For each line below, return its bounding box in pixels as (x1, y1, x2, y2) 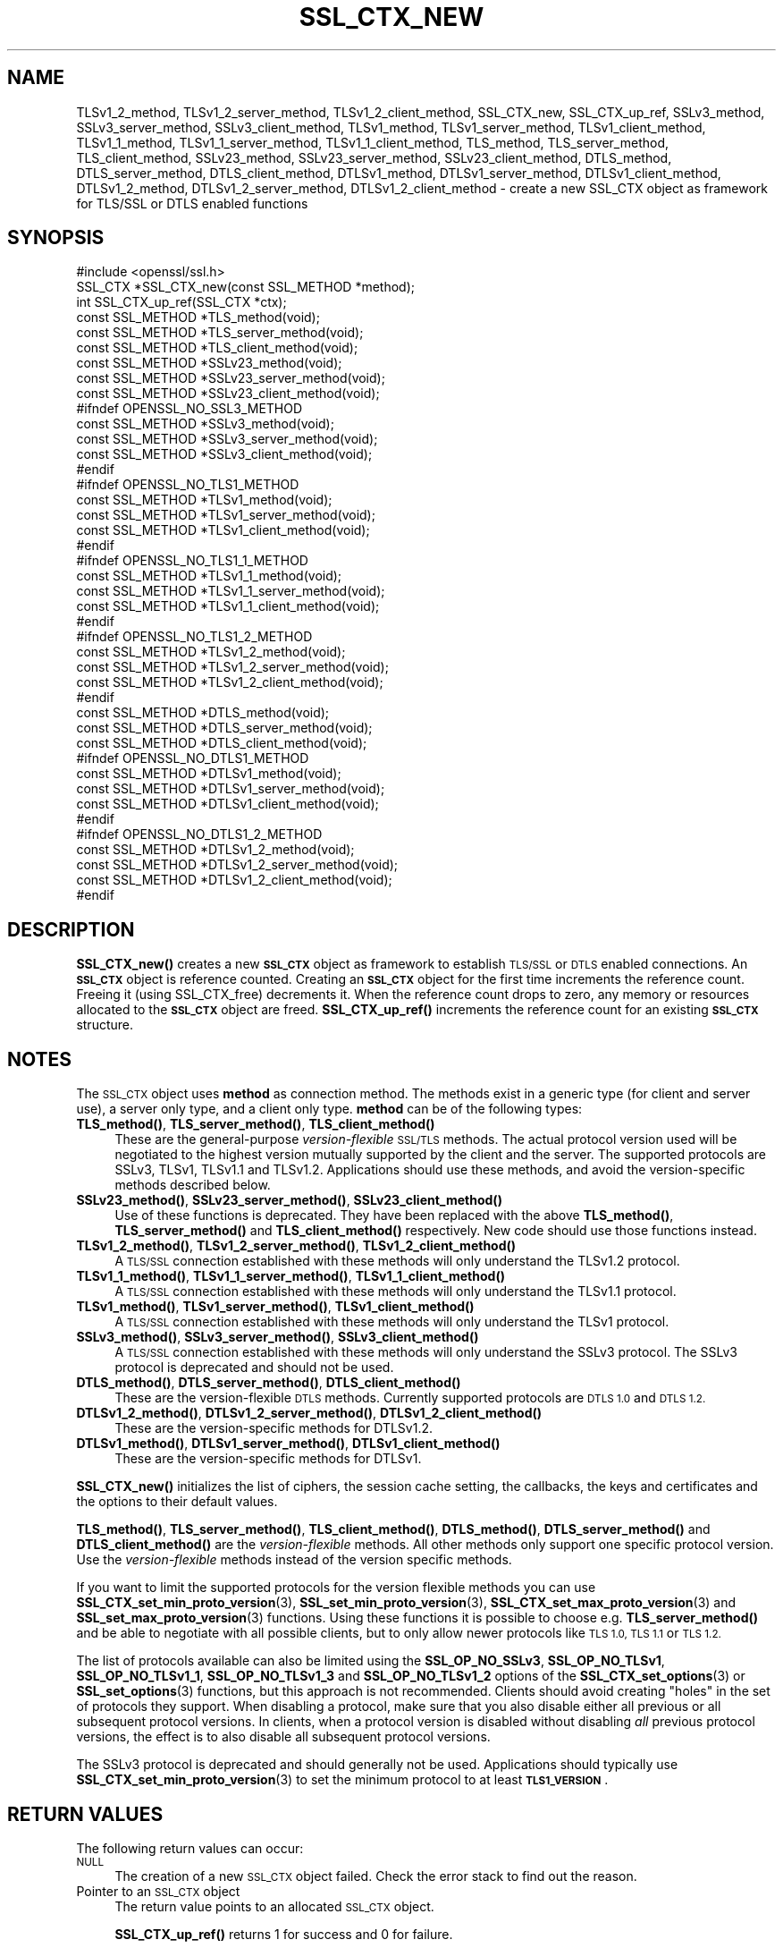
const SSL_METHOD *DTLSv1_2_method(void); (76, 842, 355, 858)
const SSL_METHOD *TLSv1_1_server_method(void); (76, 583, 385, 599)
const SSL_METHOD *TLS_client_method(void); (76, 340, 358, 356)
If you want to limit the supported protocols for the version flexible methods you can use (76, 1580, 596, 1596)
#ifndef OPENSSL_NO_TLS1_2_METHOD (76, 629, 313, 645)
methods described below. (114, 1177, 271, 1193)
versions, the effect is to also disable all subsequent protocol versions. (76, 1729, 491, 1745)
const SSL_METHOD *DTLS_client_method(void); (76, 735, 367, 751)
